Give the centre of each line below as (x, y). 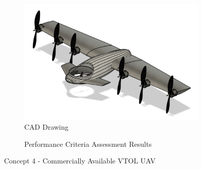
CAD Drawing (46, 127)
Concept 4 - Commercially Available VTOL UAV (80, 161)
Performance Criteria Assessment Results (88, 144)
